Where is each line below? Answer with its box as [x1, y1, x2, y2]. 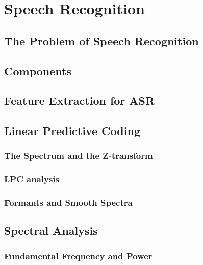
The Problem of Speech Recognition [4, 33, 199, 48]
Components [4, 63, 71, 78]
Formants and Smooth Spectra [4, 196, 133, 209]
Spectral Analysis [4, 223, 98, 238]
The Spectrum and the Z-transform [4, 149, 153, 162]
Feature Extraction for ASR [4, 93, 155, 109]
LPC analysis [4, 173, 60, 185]
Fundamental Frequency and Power [4, 249, 153, 262]
